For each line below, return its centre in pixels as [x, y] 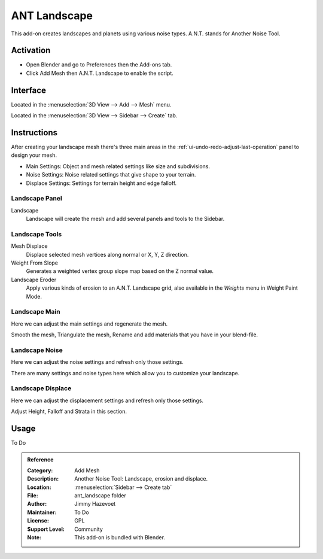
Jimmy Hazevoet [95, 504]
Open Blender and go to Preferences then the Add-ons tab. [99, 65]
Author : [37, 504]
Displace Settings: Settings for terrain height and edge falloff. [101, 183]
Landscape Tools [36, 234]
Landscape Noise [37, 350]
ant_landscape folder [100, 496]
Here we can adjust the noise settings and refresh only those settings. [97, 362]
